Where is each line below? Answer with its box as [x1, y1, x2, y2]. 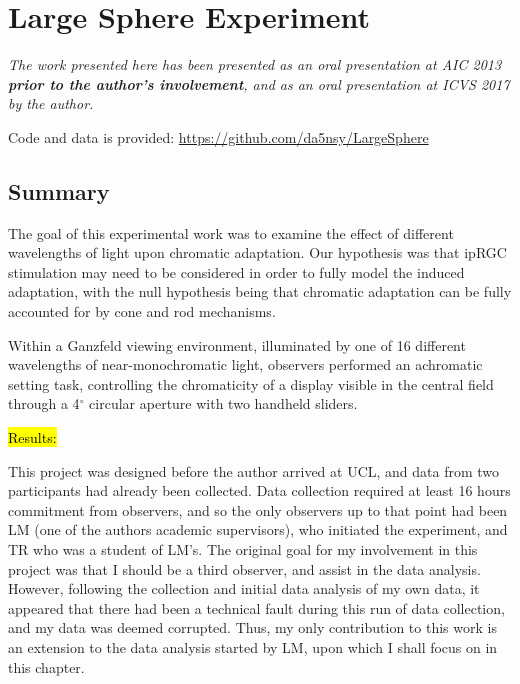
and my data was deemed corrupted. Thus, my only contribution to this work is [8, 617, 497, 638]
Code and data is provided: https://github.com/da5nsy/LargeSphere [8, 126, 429, 147]
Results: [8, 427, 57, 448]
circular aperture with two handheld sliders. [89, 393, 358, 414]
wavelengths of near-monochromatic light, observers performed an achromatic [8, 354, 483, 375]
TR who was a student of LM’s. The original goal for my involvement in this [8, 539, 478, 560]
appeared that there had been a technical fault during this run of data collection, [8, 597, 505, 618]
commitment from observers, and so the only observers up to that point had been [8, 499, 508, 520]
